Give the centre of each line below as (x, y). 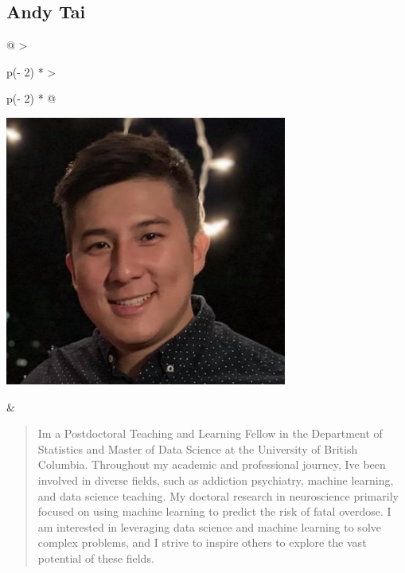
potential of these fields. (96, 557)
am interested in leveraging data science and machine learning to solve (209, 526)
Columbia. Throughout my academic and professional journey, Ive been (212, 464)
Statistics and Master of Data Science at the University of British (198, 448)
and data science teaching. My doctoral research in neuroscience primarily (218, 495)
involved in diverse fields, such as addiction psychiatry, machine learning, (216, 480)
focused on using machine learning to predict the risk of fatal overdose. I (214, 511)
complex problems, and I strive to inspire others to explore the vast (202, 542)
